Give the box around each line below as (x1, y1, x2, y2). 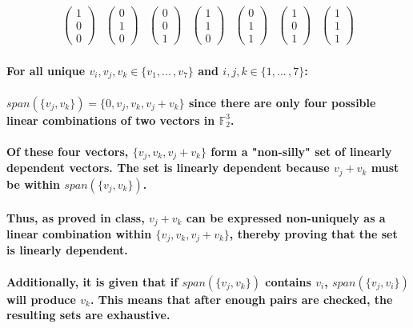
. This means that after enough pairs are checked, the (90, 290, 393, 307)
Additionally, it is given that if (6, 273, 178, 290)
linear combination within (6, 225, 152, 242)
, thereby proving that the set (229, 225, 398, 242)
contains (265, 273, 311, 290)
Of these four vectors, (6, 143, 129, 160)
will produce (6, 290, 76, 307)
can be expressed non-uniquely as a (186, 209, 386, 226)
